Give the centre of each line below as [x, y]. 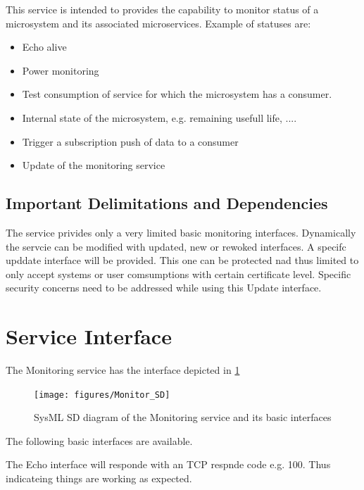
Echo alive [44, 47]
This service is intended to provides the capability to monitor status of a [162, 9]
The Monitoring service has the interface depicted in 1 [123, 370]
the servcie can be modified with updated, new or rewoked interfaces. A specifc [176, 246]
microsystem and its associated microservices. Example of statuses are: [158, 23]
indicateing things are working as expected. [99, 478]
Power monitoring [61, 70]
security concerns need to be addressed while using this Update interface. [164, 288]
